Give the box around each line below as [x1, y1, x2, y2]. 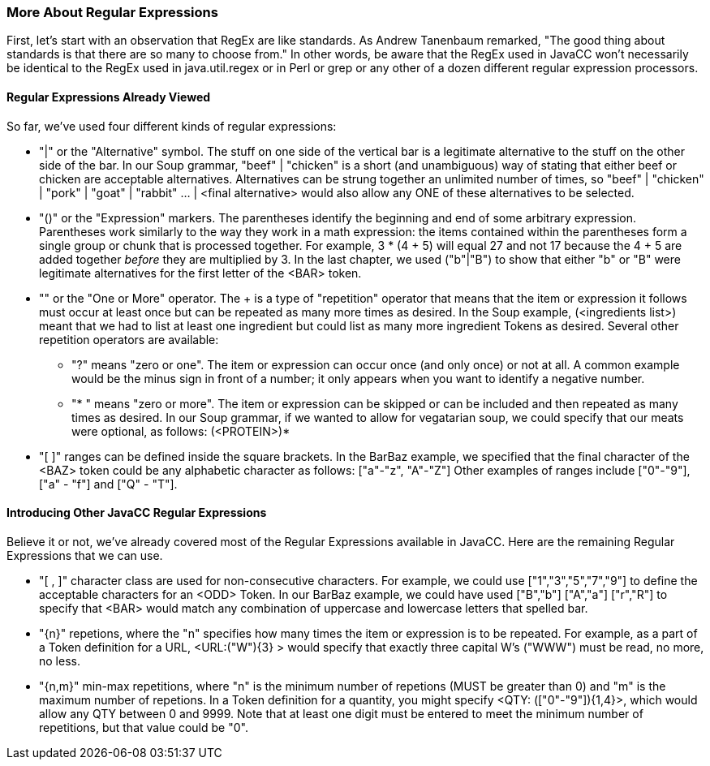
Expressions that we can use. [6, 548, 163, 562]
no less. [39, 653, 80, 668]
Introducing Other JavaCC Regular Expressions [6, 506, 267, 520]
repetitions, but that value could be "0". [39, 720, 248, 734]
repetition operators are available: [39, 332, 219, 346]
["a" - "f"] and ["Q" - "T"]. [39, 476, 178, 491]
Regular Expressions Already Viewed [6, 89, 211, 104]
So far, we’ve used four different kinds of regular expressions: [6, 118, 337, 133]
